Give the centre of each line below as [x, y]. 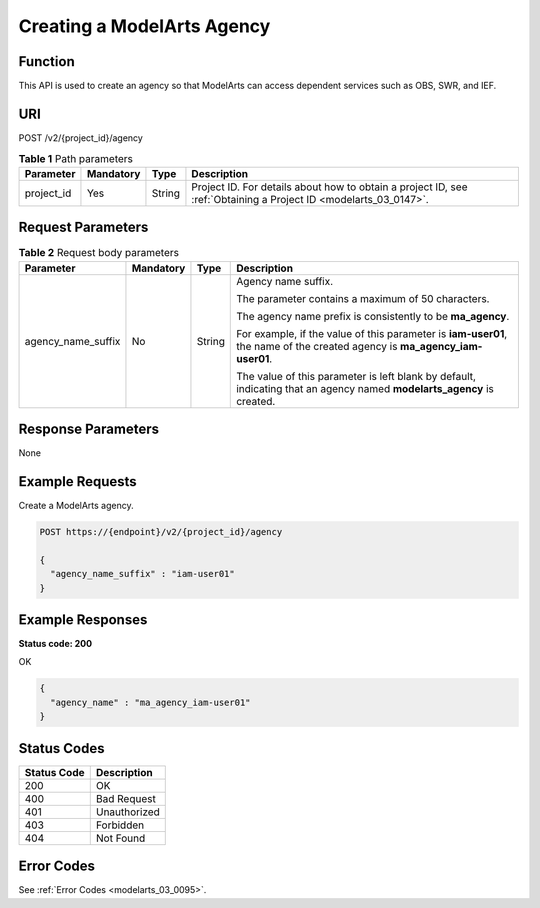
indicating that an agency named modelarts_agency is [365, 388]
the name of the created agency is [317, 346]
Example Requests [77, 481]
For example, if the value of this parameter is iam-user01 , [372, 333]
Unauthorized [127, 812]
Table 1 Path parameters [76, 158]
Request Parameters [83, 227]
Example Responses [83, 619]
